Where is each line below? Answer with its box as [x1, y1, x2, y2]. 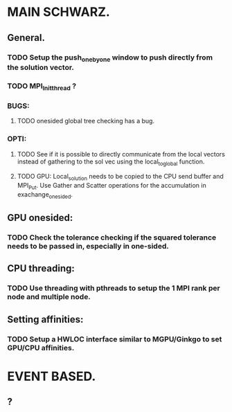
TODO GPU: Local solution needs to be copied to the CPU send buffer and [17, 172, 224, 182]
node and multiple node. [7, 292, 91, 302]
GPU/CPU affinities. [7, 343, 75, 352]
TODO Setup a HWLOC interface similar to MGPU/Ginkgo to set [7, 334, 222, 343]
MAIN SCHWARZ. [7, 4, 111, 20]
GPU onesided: [7, 212, 73, 224]
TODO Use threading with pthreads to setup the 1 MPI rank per [7, 283, 220, 293]
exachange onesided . [17, 190, 73, 200]
